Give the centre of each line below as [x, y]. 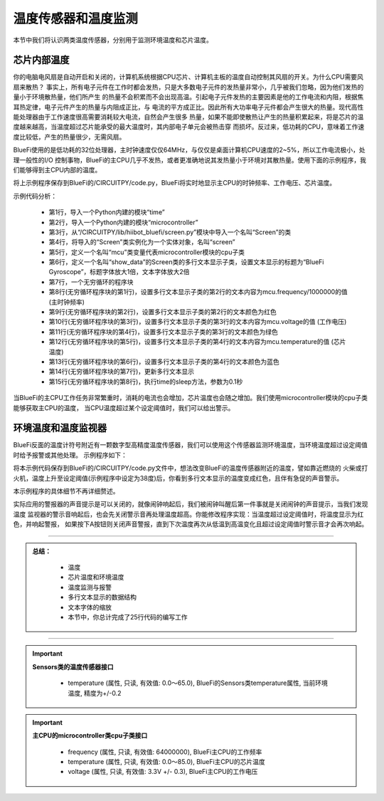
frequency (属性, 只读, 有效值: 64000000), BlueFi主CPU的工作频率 [165, 752]
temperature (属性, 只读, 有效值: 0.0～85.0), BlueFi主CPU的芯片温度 [167, 762]
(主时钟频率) [67, 302]
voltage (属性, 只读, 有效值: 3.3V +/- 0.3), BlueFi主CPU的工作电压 [163, 772]
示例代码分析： [35, 196]
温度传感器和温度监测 [76, 19]
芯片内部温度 [41, 60]
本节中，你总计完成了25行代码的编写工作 [128, 617]
